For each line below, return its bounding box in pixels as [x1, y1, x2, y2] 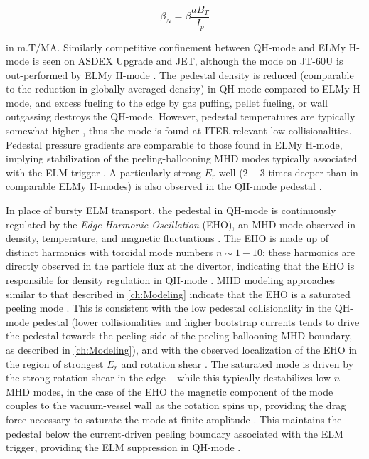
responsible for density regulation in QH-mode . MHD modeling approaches [6, 273, 336, 287]
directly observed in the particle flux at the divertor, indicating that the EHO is [6, 258, 355, 273]
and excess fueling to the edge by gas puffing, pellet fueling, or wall [35, 95, 328, 110]
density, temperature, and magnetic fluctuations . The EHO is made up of [6, 231, 328, 246]
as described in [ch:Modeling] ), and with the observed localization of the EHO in [6, 342, 358, 357]
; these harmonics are [262, 244, 355, 259]
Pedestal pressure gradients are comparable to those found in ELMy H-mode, [6, 137, 343, 152]
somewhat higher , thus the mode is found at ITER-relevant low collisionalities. [6, 123, 352, 138]
